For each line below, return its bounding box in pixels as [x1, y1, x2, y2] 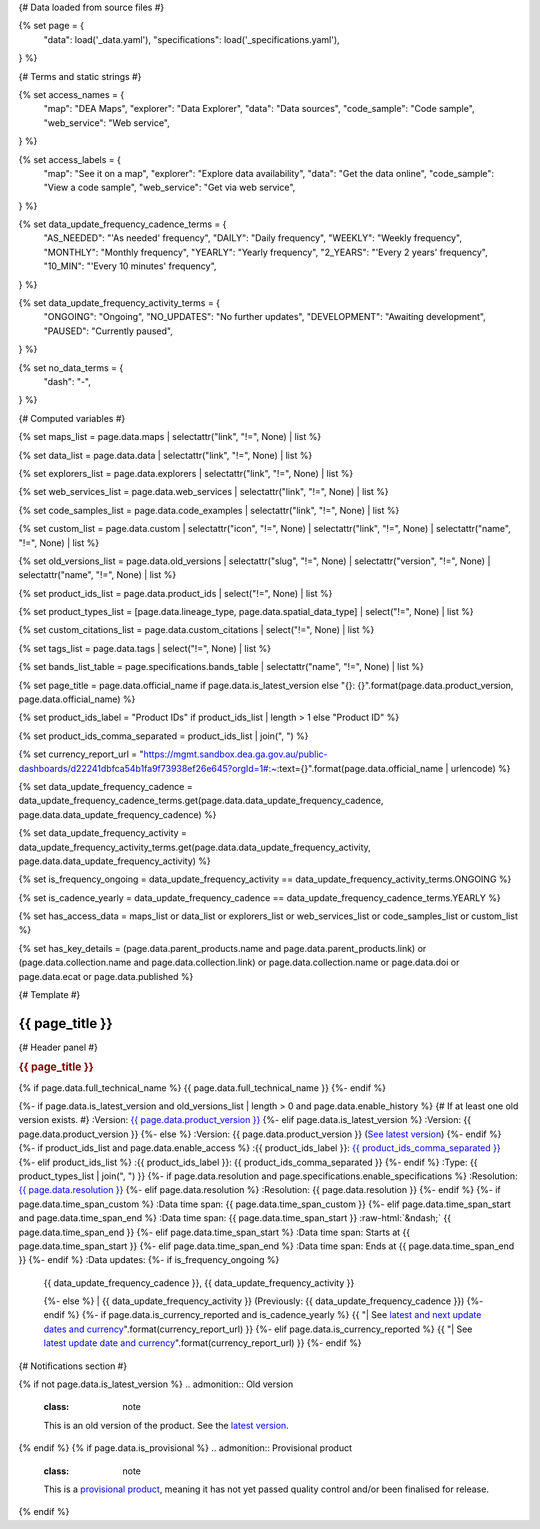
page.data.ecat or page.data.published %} [18, 970, 194, 982]
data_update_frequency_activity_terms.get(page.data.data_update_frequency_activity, [18, 841, 372, 853]
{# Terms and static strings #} [18, 70, 142, 82]
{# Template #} [18, 989, 81, 1001]
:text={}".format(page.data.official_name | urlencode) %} [276, 762, 511, 774]
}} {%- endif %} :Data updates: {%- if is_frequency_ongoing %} [18, 1254, 280, 1266]
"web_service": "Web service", [43, 116, 170, 129]
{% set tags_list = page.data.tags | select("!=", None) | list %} [18, 642, 272, 654]
